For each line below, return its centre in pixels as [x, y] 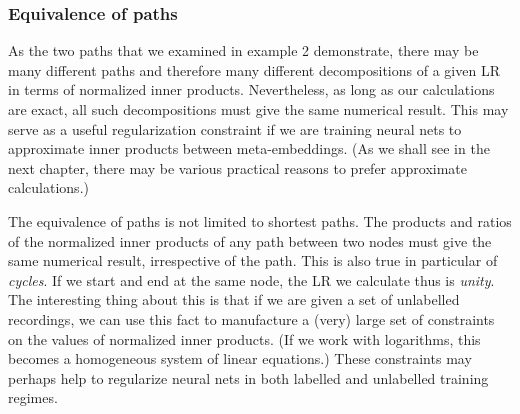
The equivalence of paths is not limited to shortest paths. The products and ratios [260, 220]
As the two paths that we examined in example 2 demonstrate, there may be [243, 50]
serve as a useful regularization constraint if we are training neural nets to [235, 128]
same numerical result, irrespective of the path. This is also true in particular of [253, 260]
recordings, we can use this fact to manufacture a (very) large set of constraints [251, 318]
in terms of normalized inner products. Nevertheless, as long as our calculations [251, 89]
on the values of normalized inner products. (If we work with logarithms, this [244, 338]
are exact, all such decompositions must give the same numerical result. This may [258, 109]
